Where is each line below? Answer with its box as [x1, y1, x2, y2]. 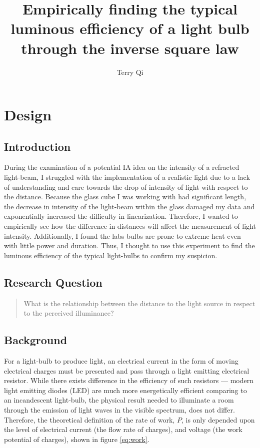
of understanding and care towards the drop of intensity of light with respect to [4, 181, 248, 192]
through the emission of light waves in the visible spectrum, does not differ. [4, 404, 235, 415]
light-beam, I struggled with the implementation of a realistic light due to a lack [4, 172, 250, 182]
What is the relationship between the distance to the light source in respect [23, 298, 255, 308]
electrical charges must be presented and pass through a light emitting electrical [4, 365, 249, 376]
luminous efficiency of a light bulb [10, 18, 249, 38]
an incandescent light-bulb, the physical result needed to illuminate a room [4, 395, 234, 405]
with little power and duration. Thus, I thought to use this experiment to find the [4, 240, 255, 251]
